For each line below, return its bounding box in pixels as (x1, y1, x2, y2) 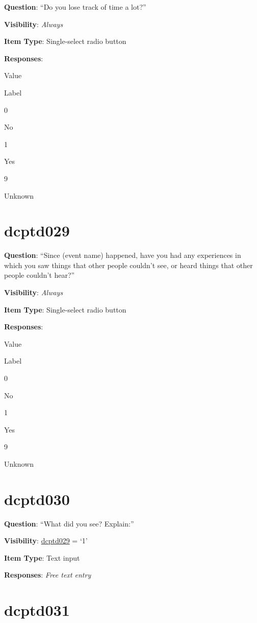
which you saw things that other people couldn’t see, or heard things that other (4, 259, 253, 270)
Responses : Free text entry (4, 569, 91, 580)
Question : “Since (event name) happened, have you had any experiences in (4, 250, 241, 260)
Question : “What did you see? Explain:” (4, 518, 134, 529)
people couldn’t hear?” (4, 270, 75, 280)
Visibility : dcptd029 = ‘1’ (4, 535, 88, 546)
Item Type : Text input (4, 552, 80, 563)
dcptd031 (4, 600, 70, 620)
